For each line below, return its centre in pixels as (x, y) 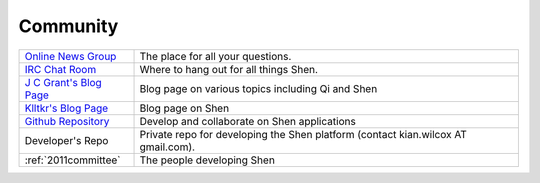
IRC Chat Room (60, 69)
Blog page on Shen (184, 108)
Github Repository (67, 121)
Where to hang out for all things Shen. (229, 69)
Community (68, 26)
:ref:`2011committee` (72, 160)
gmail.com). (167, 147)
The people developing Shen (207, 160)
